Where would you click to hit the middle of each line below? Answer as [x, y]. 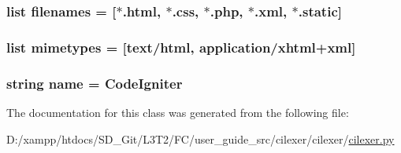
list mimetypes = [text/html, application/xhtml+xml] [181, 47]
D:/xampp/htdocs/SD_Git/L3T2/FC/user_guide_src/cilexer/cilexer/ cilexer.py [200, 138]
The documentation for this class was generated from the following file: [178, 112]
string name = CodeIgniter [95, 83]
